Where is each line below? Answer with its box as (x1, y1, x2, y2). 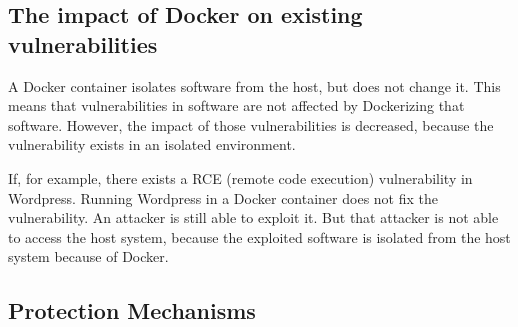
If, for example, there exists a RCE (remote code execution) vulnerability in (8, 167, 473, 188)
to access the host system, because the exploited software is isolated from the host (8, 226, 511, 247)
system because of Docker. (8, 246, 169, 267)
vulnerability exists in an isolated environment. (8, 134, 296, 155)
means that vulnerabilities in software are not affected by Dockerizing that (8, 95, 465, 116)
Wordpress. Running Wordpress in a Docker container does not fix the (8, 187, 438, 208)
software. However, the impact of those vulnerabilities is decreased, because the (8, 114, 494, 135)
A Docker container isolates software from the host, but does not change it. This (8, 75, 501, 96)
